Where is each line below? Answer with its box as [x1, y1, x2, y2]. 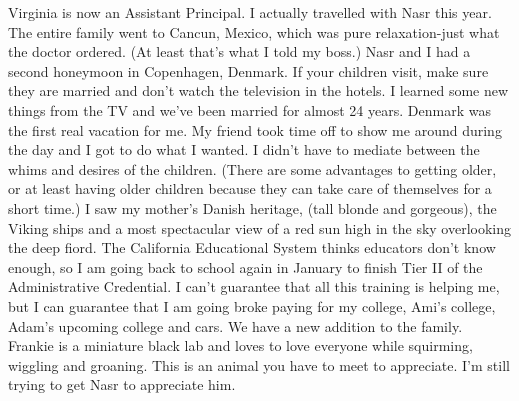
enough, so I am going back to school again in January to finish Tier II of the [8, 256, 483, 277]
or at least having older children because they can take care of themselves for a [8, 178, 492, 199]
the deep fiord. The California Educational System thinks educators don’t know [8, 237, 496, 258]
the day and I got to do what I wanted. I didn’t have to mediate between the [8, 139, 480, 160]
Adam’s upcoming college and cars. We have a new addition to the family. [8, 315, 463, 336]
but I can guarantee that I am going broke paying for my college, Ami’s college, [8, 295, 496, 316]
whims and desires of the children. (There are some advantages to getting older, [8, 158, 497, 179]
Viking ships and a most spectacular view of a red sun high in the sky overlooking [8, 217, 512, 238]
